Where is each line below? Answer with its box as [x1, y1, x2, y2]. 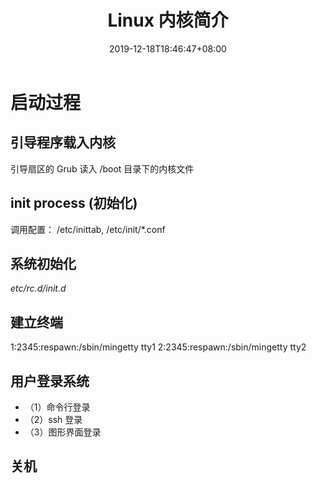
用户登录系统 [10, 372, 90, 390]
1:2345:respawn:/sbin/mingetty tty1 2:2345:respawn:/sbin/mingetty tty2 [10, 341, 307, 353]
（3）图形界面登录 [24, 426, 102, 438]
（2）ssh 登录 [24, 414, 83, 425]
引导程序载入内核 [10, 134, 116, 151]
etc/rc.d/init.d [10, 282, 67, 295]
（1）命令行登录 [24, 401, 91, 413]
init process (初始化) [10, 195, 138, 212]
